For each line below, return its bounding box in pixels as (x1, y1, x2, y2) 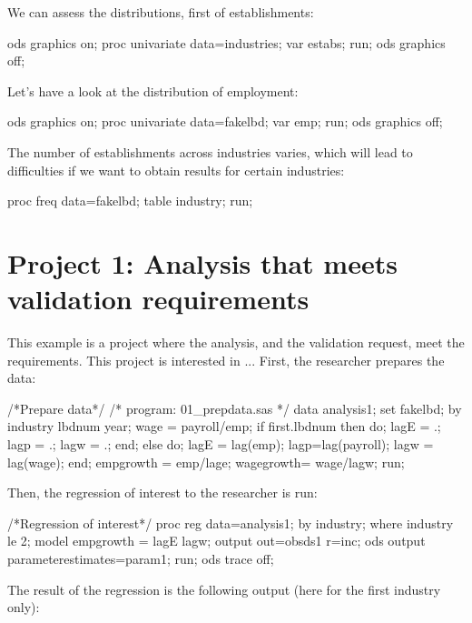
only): (7, 598, 40, 617)
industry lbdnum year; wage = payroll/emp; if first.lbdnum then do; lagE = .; (7, 417, 441, 436)
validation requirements (7, 280, 310, 317)
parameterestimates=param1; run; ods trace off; (7, 549, 274, 568)
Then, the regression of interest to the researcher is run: (7, 483, 318, 502)
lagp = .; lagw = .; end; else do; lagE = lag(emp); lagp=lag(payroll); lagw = (7, 435, 434, 454)
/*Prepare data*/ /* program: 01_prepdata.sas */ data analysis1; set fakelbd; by (7, 398, 462, 417)
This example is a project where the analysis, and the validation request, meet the (7, 333, 465, 352)
